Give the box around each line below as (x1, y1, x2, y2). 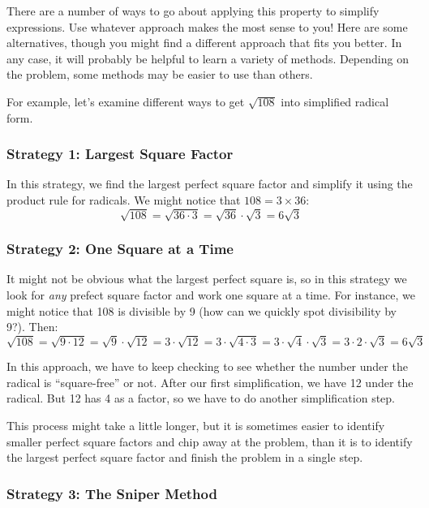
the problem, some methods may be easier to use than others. (6, 66, 313, 83)
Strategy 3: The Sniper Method (6, 483, 217, 503)
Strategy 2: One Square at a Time (6, 239, 234, 259)
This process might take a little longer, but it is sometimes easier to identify (6, 417, 385, 434)
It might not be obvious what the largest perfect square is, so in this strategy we (6, 270, 407, 287)
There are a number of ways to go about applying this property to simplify (6, 2, 380, 19)
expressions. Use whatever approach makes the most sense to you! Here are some (6, 18, 408, 35)
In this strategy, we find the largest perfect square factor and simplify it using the (6, 175, 413, 192)
